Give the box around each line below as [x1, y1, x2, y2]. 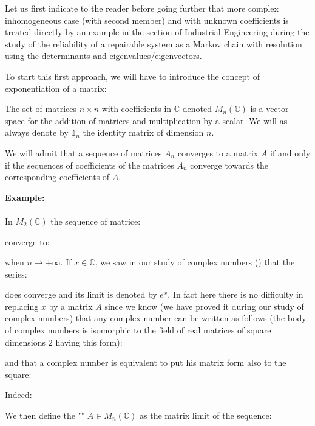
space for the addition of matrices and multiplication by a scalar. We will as [5, 114, 288, 127]
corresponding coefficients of [5, 170, 110, 183]
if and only [270, 146, 311, 159]
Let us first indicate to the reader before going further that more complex [5, 2, 279, 14]
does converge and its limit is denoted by [5, 288, 157, 301]
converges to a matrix [177, 146, 259, 159]
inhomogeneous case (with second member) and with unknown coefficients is [5, 13, 289, 26]
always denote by [5, 126, 69, 139]
